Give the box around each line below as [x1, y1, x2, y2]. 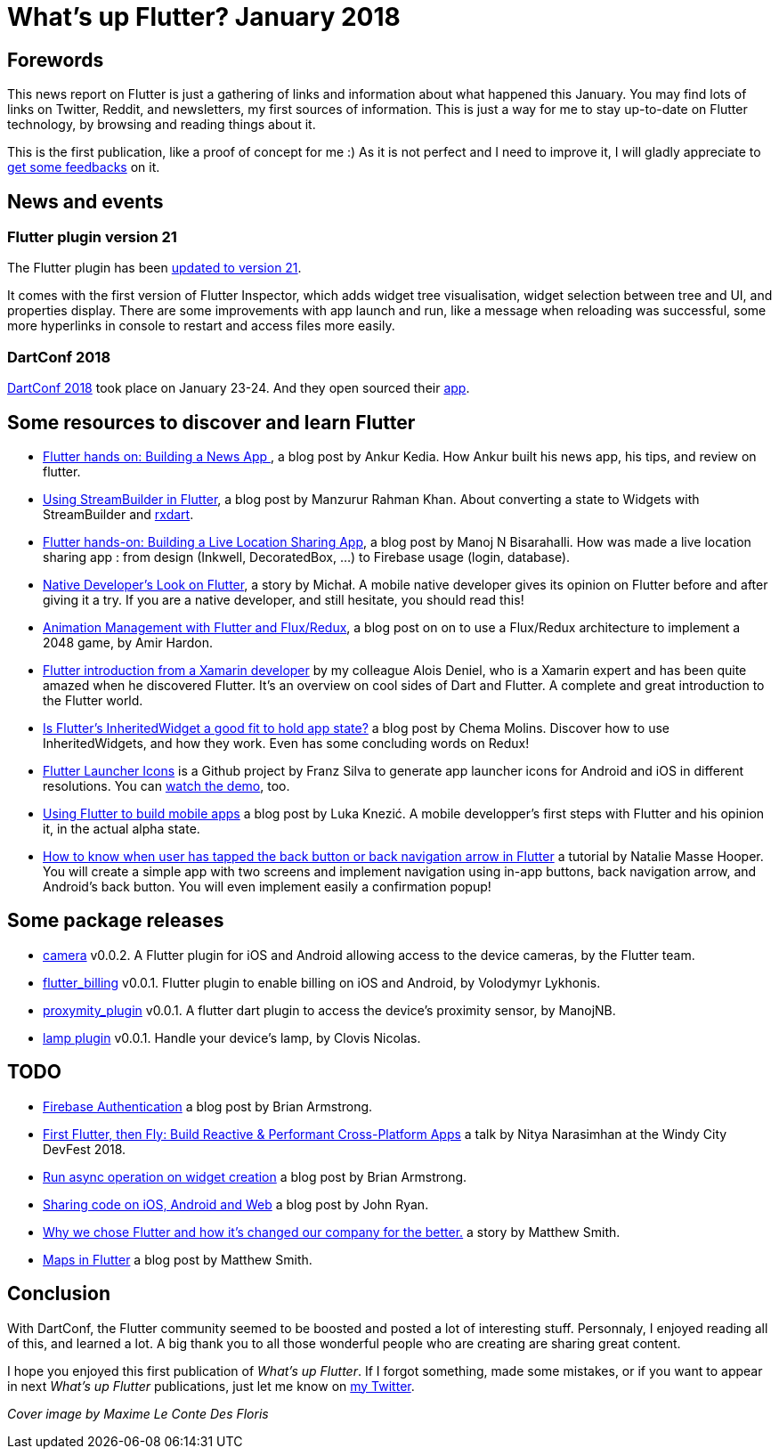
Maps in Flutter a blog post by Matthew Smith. [43, 1251, 312, 1267]
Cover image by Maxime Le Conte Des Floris [7, 1405, 269, 1421]
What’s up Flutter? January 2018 [7, 2, 401, 32]
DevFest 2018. [43, 1141, 126, 1157]
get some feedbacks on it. [7, 159, 160, 175]
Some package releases [7, 909, 224, 932]
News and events [7, 190, 164, 213]
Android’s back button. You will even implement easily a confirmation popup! [43, 878, 491, 894]
